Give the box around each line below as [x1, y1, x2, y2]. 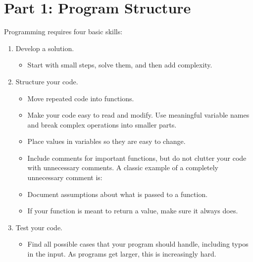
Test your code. [15, 222, 63, 232]
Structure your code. [15, 76, 78, 86]
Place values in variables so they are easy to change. [27, 136, 186, 146]
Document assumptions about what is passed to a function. [27, 189, 208, 199]
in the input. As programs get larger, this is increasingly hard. [27, 249, 216, 259]
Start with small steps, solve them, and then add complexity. [27, 60, 212, 70]
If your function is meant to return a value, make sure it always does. [27, 205, 238, 216]
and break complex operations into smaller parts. [27, 119, 177, 130]
